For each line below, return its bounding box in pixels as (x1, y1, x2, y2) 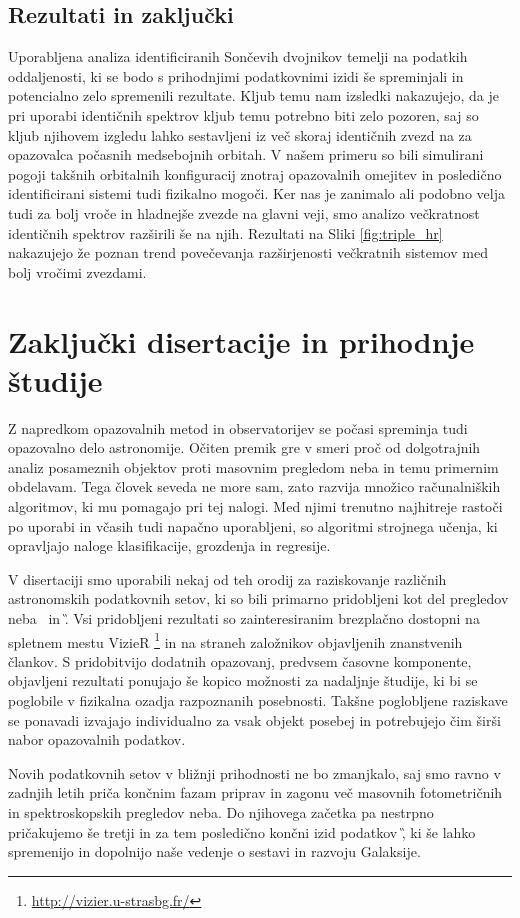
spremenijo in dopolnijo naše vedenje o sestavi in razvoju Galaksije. (8, 841, 421, 862)
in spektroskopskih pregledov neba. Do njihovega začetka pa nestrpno (8, 801, 434, 822)
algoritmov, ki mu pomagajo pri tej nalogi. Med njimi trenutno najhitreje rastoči (8, 496, 503, 517)
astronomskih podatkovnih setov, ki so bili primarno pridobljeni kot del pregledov (8, 588, 509, 609)
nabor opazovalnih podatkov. (8, 729, 186, 750)
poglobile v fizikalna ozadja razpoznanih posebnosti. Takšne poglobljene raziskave (8, 690, 508, 711)
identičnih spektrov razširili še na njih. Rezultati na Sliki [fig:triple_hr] (8, 222, 443, 243)
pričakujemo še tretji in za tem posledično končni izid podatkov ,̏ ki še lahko (8, 821, 476, 842)
